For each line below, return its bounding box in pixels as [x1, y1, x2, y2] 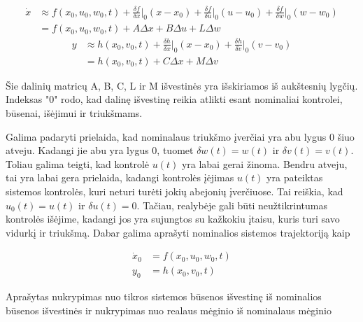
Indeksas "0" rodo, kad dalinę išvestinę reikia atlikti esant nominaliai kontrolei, [6, 92, 343, 106]
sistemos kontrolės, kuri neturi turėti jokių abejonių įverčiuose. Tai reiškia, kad [6, 183, 343, 198]
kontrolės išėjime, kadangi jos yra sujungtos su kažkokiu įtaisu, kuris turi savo [6, 211, 340, 226]
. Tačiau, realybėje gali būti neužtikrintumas [136, 197, 327, 212]
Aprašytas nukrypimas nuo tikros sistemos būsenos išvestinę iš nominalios [6, 289, 322, 304]
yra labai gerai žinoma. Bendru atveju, [181, 156, 348, 171]
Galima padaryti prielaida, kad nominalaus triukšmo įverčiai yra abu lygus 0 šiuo [6, 129, 355, 143]
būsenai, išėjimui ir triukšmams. [6, 105, 143, 120]
